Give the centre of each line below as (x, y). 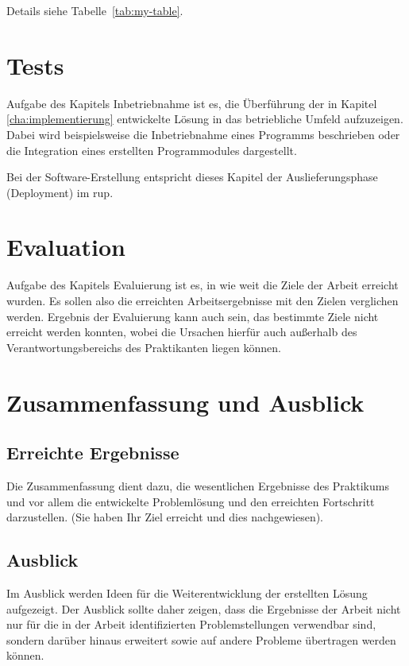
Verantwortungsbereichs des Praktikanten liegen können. (144, 347)
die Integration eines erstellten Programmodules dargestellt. (152, 150)
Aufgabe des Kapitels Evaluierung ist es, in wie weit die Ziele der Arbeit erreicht (203, 285)
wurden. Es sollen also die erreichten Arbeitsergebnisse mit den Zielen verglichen (203, 300)
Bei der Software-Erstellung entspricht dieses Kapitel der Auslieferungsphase (192, 177)
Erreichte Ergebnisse (93, 453)
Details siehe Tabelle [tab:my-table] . (95, 10)
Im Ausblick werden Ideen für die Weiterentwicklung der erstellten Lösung (187, 592)
